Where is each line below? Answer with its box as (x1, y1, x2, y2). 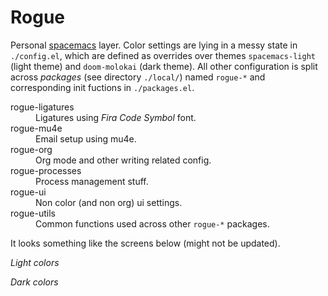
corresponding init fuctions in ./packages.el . (10, 81, 195, 93)
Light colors (10, 256, 60, 268)
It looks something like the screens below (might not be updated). (10, 237, 281, 249)
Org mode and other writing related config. (35, 154, 212, 166)
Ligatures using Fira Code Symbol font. (35, 111, 197, 123)
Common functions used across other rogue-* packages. (35, 217, 270, 230)
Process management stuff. (35, 175, 149, 187)
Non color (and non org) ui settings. (35, 196, 183, 208)
